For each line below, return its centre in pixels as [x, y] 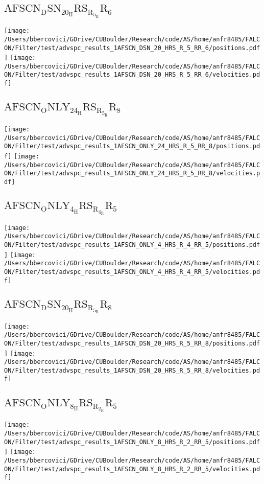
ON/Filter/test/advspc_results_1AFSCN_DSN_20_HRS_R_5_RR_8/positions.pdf [132, 343]
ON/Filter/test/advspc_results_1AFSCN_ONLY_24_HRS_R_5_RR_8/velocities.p [132, 174]
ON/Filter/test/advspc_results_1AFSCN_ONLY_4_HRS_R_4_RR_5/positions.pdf [132, 245]
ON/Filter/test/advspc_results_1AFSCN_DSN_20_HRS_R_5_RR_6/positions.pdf [132, 48]
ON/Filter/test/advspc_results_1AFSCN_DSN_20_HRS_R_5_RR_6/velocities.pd [132, 75]
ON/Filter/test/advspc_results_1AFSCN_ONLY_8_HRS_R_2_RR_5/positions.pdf [132, 442]
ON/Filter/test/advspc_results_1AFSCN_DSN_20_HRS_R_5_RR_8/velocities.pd [132, 370]
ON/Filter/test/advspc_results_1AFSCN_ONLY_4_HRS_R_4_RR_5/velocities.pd [132, 272]
